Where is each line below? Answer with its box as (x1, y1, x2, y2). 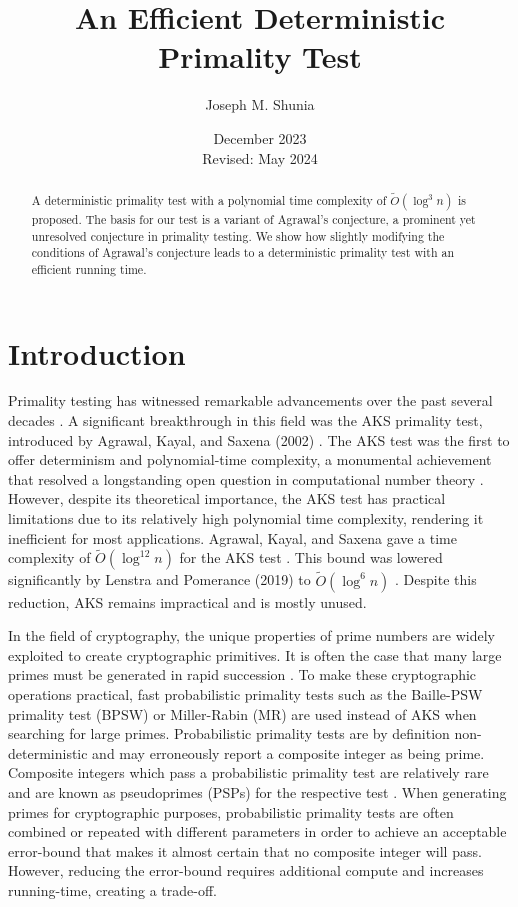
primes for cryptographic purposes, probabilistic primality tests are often (8, 801, 454, 822)
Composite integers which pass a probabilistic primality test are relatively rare (8, 762, 489, 783)
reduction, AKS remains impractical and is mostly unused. (8, 591, 367, 612)
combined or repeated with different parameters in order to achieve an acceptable (8, 821, 507, 842)
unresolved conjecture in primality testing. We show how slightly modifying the (31, 227, 445, 244)
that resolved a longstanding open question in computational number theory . (8, 468, 484, 489)
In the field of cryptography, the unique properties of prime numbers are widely (8, 625, 495, 646)
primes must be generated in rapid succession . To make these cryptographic (8, 664, 477, 685)
